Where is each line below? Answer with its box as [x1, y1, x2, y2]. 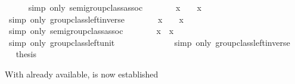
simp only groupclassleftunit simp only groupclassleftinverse [8, 36, 290, 48]
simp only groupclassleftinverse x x [8, 13, 184, 25]
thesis [15, 48, 37, 60]
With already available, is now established [5, 67, 159, 80]
